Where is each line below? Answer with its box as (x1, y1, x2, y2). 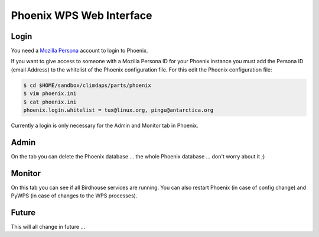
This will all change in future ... (11, 223, 86, 230)
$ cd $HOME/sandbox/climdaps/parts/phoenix (23, 82, 152, 89)
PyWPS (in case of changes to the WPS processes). (11, 192, 138, 199)
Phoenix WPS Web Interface (11, 9, 153, 22)
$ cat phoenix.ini (23, 98, 77, 105)
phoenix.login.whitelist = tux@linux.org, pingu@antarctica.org (23, 107, 214, 113)
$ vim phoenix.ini (23, 90, 77, 97)
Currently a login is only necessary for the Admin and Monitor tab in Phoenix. (11, 122, 198, 129)
